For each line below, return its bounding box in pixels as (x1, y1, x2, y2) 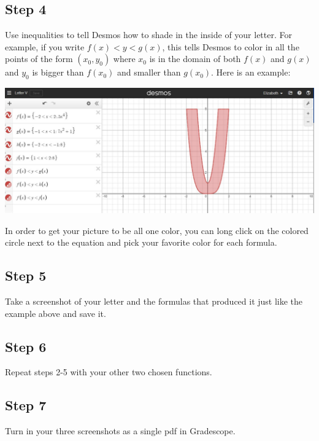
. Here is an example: (211, 66, 291, 79)
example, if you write (5, 40, 85, 53)
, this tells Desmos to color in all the (162, 40, 299, 53)
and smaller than (117, 66, 181, 79)
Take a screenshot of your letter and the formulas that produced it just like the (5, 294, 303, 307)
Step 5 (5, 266, 47, 285)
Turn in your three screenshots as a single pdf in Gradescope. (5, 424, 236, 437)
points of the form (5, 52, 73, 65)
